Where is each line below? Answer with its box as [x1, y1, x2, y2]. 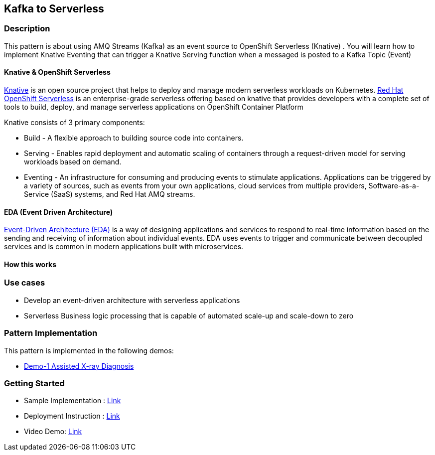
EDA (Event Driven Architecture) [4, 207, 113, 216]
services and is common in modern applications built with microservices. [4, 242, 244, 251]
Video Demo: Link [24, 427, 82, 436]
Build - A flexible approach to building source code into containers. [24, 134, 244, 143]
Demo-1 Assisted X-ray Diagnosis [24, 361, 134, 370]
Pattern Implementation [4, 328, 98, 338]
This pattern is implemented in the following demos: [4, 346, 174, 355]
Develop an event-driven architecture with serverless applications [24, 296, 240, 304]
